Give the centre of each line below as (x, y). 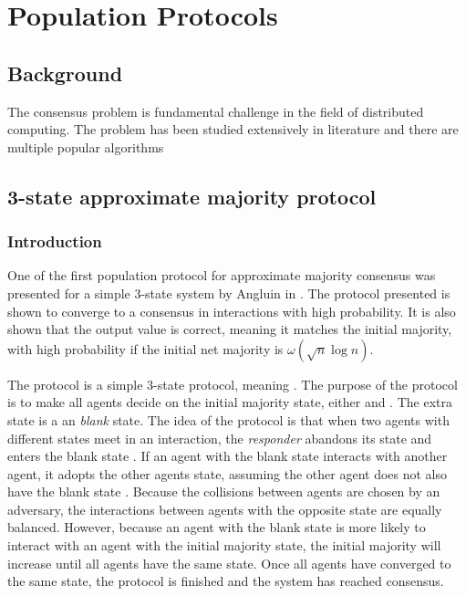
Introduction (55, 241)
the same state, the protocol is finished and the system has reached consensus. (226, 581)
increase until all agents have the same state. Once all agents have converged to (229, 563)
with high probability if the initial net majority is (145, 348)
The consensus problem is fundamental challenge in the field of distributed (216, 111)
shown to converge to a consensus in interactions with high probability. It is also (232, 311)
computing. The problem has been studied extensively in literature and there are (233, 129)
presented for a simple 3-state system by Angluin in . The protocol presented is (229, 293)
